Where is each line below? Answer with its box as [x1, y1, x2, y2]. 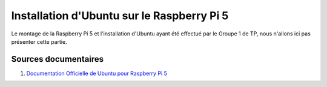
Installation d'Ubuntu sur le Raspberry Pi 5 [11, 9, 229, 22]
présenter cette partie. [11, 38, 67, 45]
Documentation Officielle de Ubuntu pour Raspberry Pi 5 [26, 70, 168, 77]
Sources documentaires [11, 54, 104, 64]
